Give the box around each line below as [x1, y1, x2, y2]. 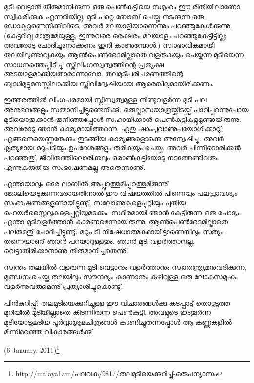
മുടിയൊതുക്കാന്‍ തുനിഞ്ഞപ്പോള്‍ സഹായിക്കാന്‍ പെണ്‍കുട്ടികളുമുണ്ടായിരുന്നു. [4, 114, 241, 124]
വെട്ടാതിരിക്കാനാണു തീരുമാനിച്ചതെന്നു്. [4, 245, 128, 256]
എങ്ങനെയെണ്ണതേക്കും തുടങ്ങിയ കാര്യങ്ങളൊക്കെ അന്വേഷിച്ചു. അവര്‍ [4, 133, 224, 143]
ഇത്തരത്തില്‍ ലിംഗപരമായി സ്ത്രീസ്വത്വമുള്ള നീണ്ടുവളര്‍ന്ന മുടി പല [4, 95, 207, 105]
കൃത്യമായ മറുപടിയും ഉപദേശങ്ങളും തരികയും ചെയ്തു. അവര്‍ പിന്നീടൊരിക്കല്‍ [4, 143, 241, 153]
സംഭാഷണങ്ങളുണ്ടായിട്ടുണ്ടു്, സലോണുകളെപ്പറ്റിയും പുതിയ [4, 197, 186, 208]
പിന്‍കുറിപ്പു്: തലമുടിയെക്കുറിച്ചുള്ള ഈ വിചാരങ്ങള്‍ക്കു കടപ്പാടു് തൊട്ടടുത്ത [4, 297, 230, 308]
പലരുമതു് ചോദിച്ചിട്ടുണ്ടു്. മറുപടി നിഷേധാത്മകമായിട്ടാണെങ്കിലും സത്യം [4, 226, 224, 237]
